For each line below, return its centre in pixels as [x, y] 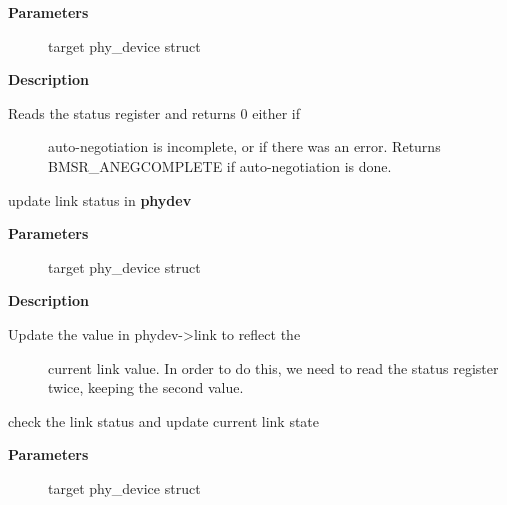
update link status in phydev [100, 199]
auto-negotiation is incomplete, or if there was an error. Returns [244, 146]
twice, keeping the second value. [146, 387]
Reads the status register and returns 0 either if [154, 112]
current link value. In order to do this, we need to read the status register [273, 367]
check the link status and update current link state [164, 420]
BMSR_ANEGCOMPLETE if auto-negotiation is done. [220, 165]
